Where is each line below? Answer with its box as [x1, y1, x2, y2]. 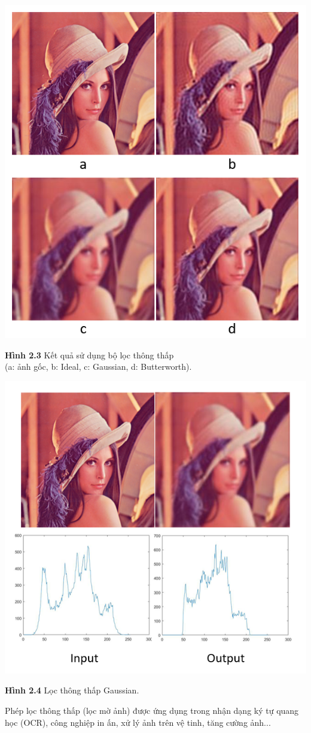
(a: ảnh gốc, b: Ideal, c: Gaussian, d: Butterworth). [5, 360, 192, 373]
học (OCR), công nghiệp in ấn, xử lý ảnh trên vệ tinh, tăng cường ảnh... [5, 716, 271, 728]
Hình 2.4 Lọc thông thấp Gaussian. [5, 684, 139, 696]
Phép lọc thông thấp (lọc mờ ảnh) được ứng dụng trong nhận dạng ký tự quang [5, 704, 299, 716]
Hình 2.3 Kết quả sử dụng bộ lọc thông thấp [5, 348, 174, 361]
